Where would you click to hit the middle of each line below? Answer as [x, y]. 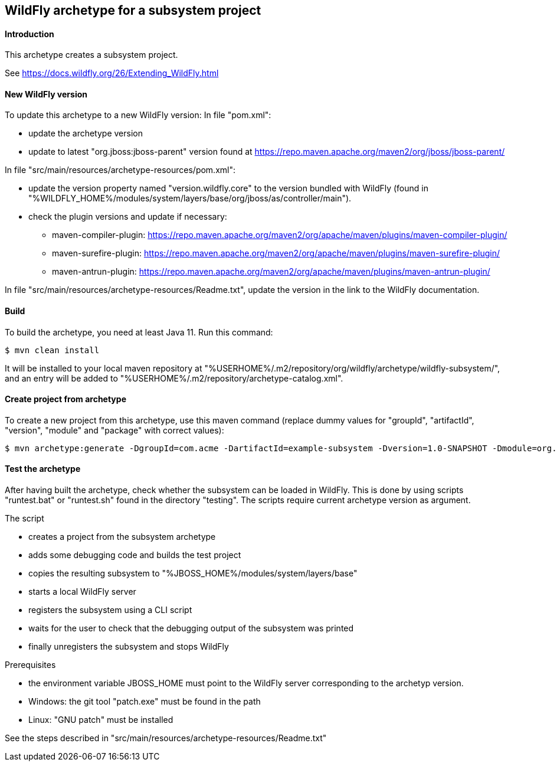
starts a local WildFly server [82, 592]
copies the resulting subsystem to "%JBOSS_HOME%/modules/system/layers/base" [193, 573]
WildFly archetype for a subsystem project [133, 10]
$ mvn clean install [52, 350]
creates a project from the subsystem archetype [122, 537]
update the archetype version [86, 133]
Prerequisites [30, 665]
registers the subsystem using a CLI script [110, 610]
